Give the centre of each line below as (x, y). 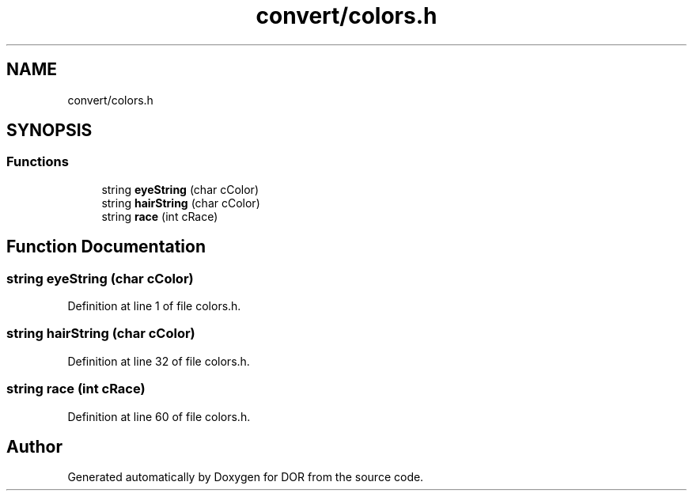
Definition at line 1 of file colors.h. (154, 306)
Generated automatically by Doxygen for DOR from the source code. (246, 477)
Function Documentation (106, 247)
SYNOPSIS (49, 131)
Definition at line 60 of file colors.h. (159, 416)
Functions (38, 162)
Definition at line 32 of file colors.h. (159, 361)
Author (34, 446)
